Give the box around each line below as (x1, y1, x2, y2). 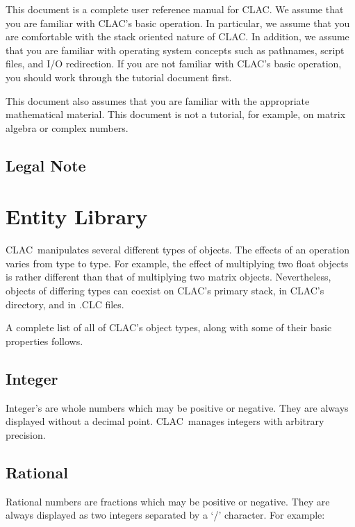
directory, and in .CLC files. (6, 296, 124, 311)
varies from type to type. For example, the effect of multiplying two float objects (6, 256, 349, 270)
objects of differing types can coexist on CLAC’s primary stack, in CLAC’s (6, 283, 324, 298)
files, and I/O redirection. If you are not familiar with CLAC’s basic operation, (6, 56, 342, 71)
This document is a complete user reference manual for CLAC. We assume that (6, 2, 344, 16)
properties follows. (6, 333, 83, 348)
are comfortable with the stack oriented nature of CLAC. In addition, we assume (6, 29, 349, 44)
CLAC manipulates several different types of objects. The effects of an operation (6, 242, 349, 257)
